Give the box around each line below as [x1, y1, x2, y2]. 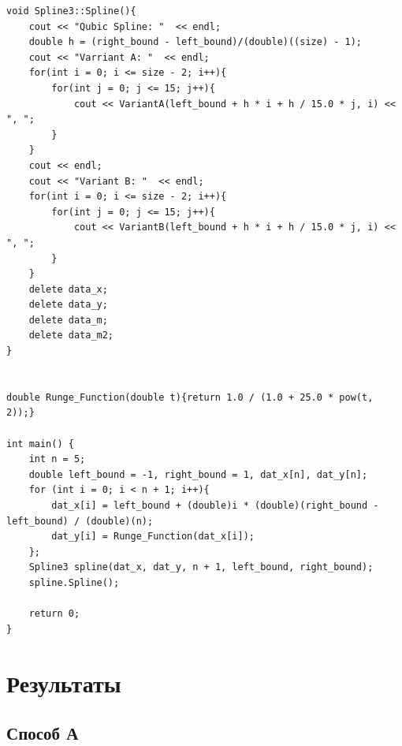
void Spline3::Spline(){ [6, 6, 136, 17]
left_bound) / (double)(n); [6, 515, 154, 527]
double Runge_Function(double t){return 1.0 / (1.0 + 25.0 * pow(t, [6, 391, 374, 403]
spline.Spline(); [28, 576, 120, 588]
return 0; [28, 608, 80, 620]
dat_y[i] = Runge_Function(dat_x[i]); [51, 531, 255, 543]
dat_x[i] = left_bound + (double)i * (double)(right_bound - [51, 500, 379, 511]
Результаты [6, 666, 121, 699]
